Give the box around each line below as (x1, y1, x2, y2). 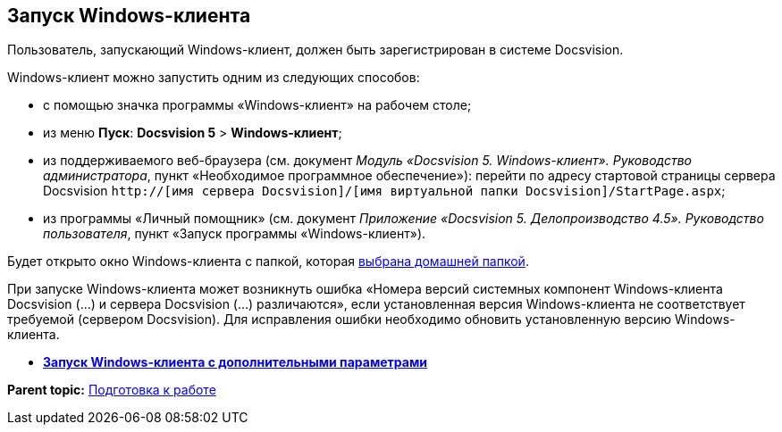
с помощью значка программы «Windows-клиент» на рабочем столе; (43, 97, 472, 113)
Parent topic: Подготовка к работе (7, 382, 216, 398)
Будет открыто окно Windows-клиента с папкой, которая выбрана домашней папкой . (7, 253, 529, 270)
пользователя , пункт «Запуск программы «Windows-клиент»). (43, 226, 426, 242)
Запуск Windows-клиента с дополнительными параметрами (43, 354, 428, 370)
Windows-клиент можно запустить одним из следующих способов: (7, 70, 420, 86)
